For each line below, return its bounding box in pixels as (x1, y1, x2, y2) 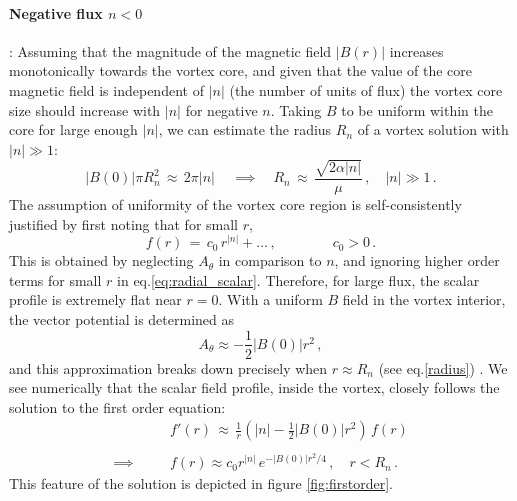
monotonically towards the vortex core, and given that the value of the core (9, 60, 472, 81)
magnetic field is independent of (9, 79, 204, 100)
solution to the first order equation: (9, 396, 226, 417)
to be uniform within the (341, 99, 493, 120)
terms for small (9, 269, 102, 290)
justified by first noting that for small (9, 213, 239, 234)
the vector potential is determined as (9, 308, 234, 329)
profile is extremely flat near (9, 289, 182, 310)
